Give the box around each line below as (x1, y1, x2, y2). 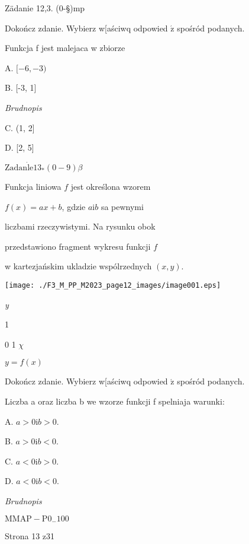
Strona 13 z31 (5, 529, 55, 542)
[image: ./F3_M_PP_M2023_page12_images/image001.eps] (5, 281, 221, 290)
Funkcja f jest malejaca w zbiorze (5, 42, 125, 54)
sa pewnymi (101, 200, 144, 212)
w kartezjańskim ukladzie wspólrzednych (5, 260, 152, 272)
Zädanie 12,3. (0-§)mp (5, 2, 85, 14)
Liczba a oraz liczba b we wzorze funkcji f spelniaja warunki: (5, 395, 225, 407)
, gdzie (62, 200, 86, 212)
